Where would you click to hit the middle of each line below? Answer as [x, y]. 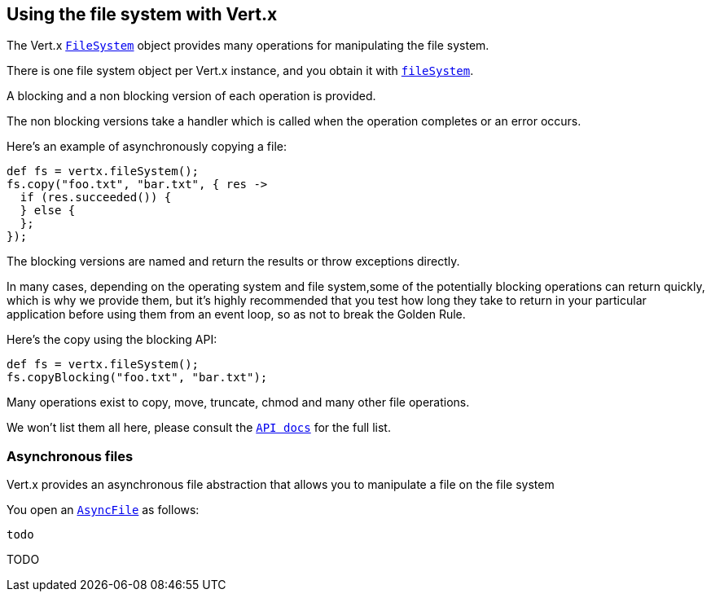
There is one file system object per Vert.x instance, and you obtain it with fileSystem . [240, 71]
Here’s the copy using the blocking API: [112, 340]
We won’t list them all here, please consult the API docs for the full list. [199, 428]
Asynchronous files [70, 456]
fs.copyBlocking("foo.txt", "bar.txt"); [137, 378]
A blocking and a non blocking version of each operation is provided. [191, 96]
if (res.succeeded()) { [96, 198]
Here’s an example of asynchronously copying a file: [147, 147]
